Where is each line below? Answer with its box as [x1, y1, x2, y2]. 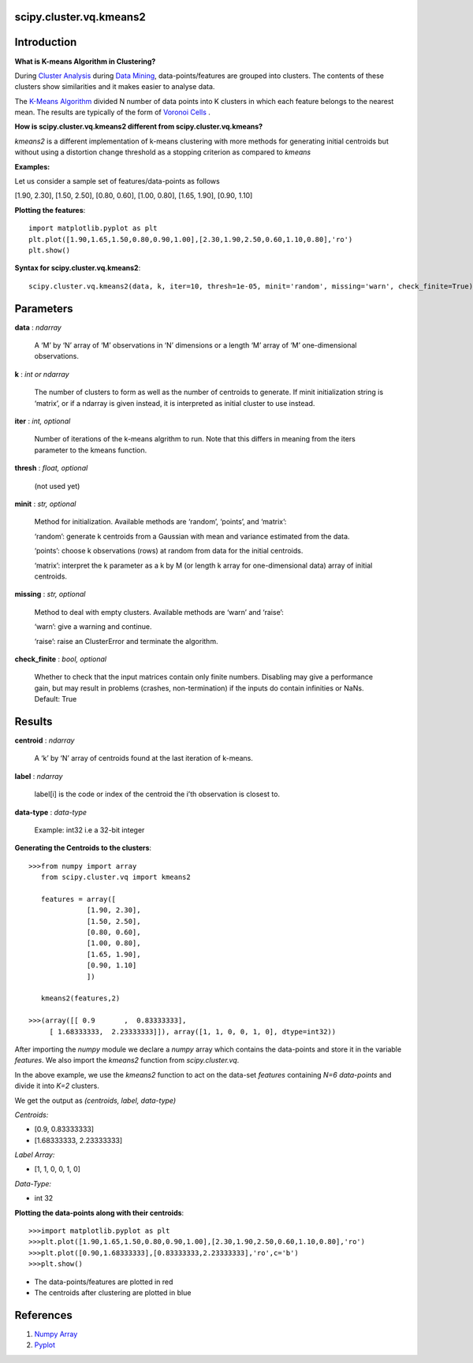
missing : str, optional [14, 590, 86, 599]
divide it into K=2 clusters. [14, 1081, 100, 1091]
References [14, 1309, 73, 1322]
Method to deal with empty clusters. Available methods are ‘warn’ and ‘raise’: [34, 607, 284, 616]
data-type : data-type [14, 807, 87, 817]
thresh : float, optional [14, 464, 88, 473]
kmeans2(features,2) [40, 994, 121, 1003]
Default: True [34, 695, 77, 704]
